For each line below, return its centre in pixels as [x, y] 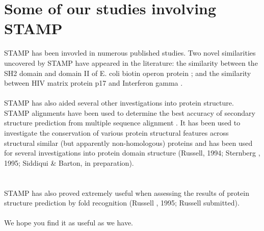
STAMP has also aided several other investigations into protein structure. [119, 103]
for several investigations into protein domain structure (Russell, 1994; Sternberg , [132, 153]
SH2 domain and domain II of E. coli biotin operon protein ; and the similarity [128, 73]
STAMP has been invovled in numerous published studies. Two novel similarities [130, 53]
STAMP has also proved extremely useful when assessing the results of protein [127, 193]
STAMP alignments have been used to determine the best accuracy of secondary [130, 112]
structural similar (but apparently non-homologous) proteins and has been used [128, 143]
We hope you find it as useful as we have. [69, 223]
